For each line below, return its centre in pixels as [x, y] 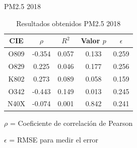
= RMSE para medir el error [54, 140]
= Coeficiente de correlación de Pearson [71, 123]
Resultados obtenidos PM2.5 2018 [68, 23]
